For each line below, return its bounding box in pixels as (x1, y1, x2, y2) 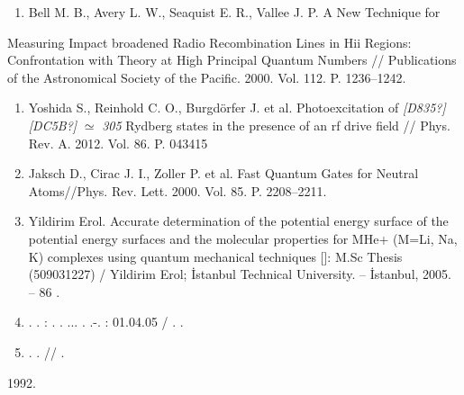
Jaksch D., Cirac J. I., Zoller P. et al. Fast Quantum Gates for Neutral (28, 164, 419, 183)
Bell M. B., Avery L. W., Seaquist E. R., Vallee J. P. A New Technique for (28, 3, 441, 21)
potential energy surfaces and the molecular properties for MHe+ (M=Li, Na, (28, 229, 458, 247)
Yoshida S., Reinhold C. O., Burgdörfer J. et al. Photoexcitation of (28, 98, 399, 117)
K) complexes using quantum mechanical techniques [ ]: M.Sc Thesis (28, 247, 403, 265)
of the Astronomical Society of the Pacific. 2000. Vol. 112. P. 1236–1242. (7, 67, 406, 86)
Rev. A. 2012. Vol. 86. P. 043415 (28, 133, 208, 152)
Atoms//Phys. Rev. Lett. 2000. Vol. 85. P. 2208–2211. (28, 181, 327, 200)
